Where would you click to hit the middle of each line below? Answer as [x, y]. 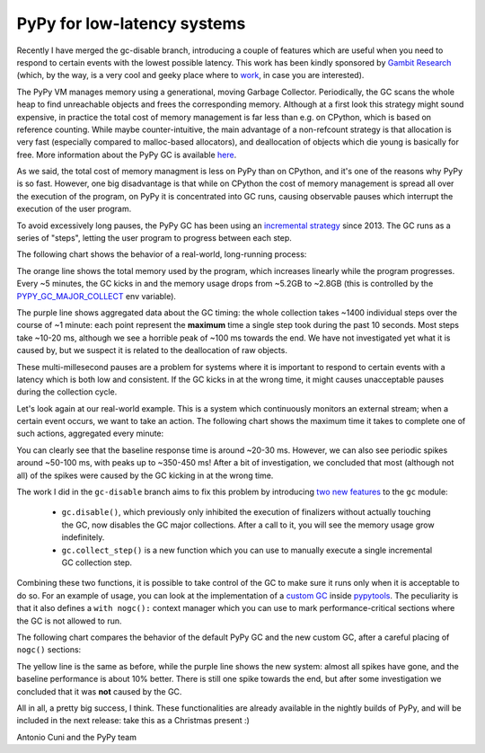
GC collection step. [97, 563]
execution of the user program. [74, 209]
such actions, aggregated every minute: [90, 434]
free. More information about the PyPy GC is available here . [127, 155]
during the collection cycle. [67, 392]
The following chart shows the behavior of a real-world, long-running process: [162, 254]
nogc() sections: [49, 650]
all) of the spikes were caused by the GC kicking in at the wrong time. [145, 475]
